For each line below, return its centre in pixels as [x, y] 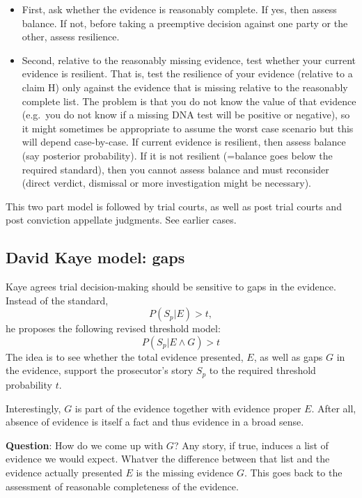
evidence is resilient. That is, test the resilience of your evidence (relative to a [187, 73]
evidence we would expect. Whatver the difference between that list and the [168, 459]
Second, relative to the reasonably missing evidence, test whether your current [189, 60]
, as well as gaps [288, 356]
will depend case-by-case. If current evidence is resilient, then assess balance [184, 142]
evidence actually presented [64, 472]
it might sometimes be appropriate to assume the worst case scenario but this [188, 128]
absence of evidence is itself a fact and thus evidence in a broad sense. [155, 422]
